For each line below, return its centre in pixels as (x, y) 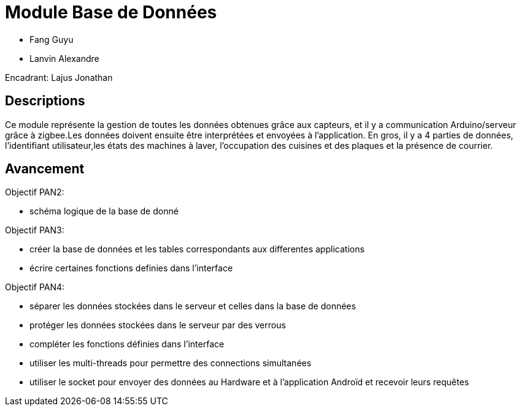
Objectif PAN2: (35, 192)
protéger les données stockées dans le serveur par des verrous (158, 325)
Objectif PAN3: (35, 230)
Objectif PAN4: (35, 287)
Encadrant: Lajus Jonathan (59, 77)
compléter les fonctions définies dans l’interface (127, 344)
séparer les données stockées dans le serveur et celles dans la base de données (193, 306)
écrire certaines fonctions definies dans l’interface (131, 268)
